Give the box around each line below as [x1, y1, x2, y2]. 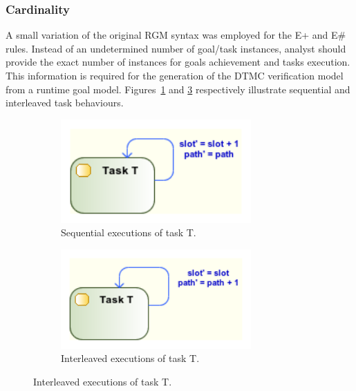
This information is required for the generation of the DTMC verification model [6, 68, 344, 82]
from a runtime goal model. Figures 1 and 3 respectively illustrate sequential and [6, 82, 350, 96]
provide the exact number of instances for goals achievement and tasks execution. [6, 55, 350, 69]
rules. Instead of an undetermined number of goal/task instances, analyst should [6, 41, 346, 55]
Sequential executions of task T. [61, 225, 196, 240]
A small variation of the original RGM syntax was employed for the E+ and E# [6, 28, 346, 42]
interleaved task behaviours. [6, 95, 124, 110]
